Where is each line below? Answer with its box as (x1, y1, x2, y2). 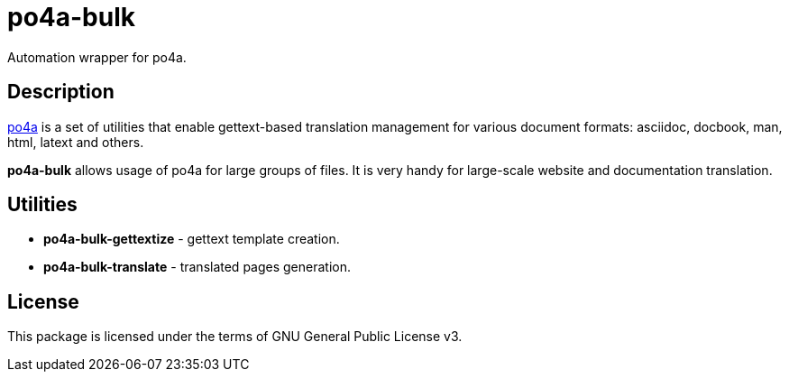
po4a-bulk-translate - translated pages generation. (43, 259, 352, 275)
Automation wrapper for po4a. (7, 49, 187, 65)
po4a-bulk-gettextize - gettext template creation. (43, 231, 340, 247)
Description (7, 80, 115, 104)
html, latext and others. (7, 134, 144, 150)
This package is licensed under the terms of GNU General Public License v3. (7, 328, 463, 345)
